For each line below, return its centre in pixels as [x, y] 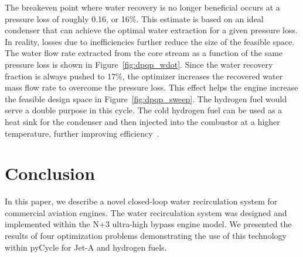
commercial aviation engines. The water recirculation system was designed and [146, 212]
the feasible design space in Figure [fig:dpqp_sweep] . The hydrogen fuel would [146, 98]
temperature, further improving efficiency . [82, 133]
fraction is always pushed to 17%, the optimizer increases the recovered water [144, 76]
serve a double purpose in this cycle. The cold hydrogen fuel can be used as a [144, 110]
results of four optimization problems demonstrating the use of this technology [146, 236]
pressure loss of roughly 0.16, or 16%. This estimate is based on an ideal [134, 18]
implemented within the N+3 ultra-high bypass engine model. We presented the [148, 224]
